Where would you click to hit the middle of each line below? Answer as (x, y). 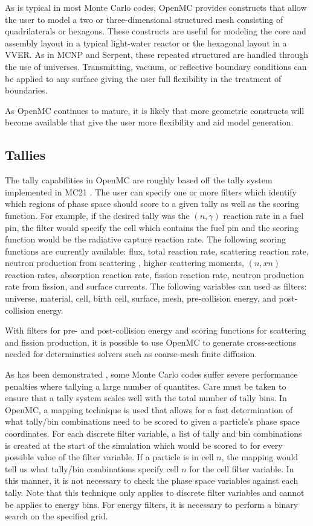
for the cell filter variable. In (242, 468)
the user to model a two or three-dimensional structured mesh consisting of (144, 19)
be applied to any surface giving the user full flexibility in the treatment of (143, 78)
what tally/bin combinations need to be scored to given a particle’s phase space (152, 421)
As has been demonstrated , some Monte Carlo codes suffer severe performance (151, 374)
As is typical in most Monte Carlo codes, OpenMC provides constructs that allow (156, 7)
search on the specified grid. (56, 516)
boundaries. (26, 90)
